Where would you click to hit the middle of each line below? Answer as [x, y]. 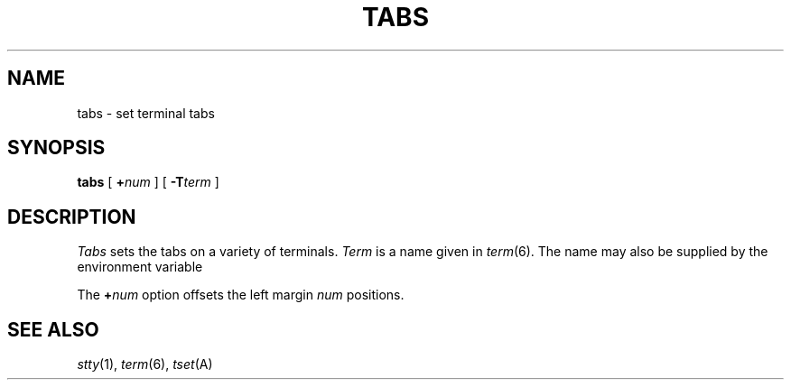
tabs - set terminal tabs [146, 113]
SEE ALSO [53, 329]
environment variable [140, 267]
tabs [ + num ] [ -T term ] [148, 182]
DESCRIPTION [72, 217]
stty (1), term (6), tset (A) [145, 364]
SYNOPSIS [56, 148]
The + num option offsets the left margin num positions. [241, 295]
